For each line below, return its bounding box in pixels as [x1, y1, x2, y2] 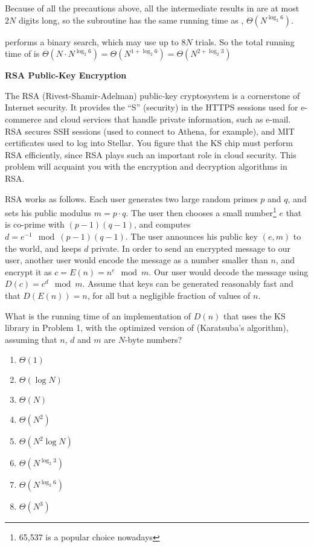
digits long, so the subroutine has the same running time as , [18, 13, 244, 26]
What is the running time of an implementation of [5, 309, 191, 322]
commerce [5, 112, 42, 125]
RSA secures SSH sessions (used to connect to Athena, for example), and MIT [5, 124, 295, 137]
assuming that [5, 333, 57, 345]
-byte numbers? [124, 333, 182, 345]
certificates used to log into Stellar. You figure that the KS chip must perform [5, 136, 293, 149]
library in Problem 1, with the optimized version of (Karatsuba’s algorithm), [5, 321, 289, 334]
